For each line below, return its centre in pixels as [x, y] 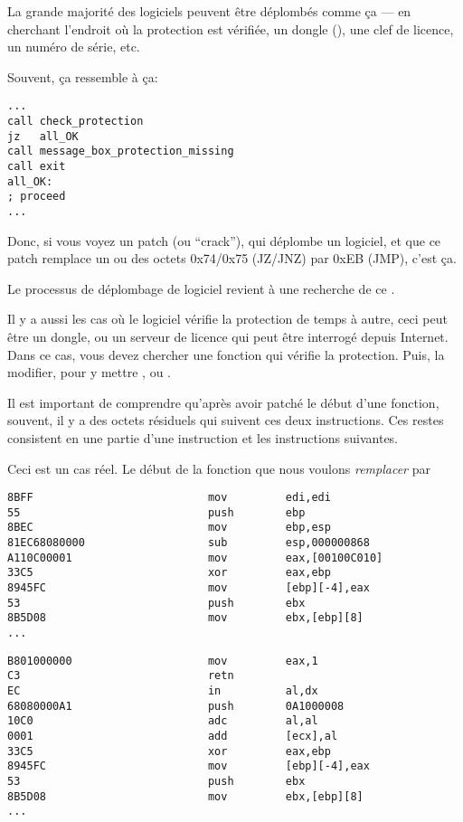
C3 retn [121, 676]
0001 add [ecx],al [173, 736]
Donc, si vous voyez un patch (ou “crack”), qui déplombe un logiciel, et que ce [224, 240]
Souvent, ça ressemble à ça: [83, 76]
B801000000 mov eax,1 [163, 661]
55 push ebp [156, 512]
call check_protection [76, 122]
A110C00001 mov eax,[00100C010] [195, 557]
